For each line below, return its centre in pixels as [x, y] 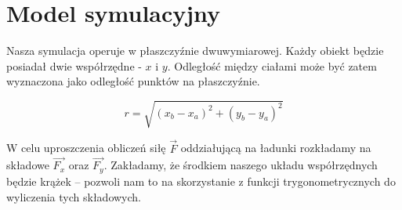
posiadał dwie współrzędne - [74, 65]
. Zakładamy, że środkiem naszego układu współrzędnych [241, 165]
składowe [28, 165]
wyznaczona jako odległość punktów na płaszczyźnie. [133, 81]
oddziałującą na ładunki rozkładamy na [276, 148]
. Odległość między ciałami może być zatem [272, 65]
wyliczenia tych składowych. [74, 196]
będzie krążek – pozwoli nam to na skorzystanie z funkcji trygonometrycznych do [201, 181]
